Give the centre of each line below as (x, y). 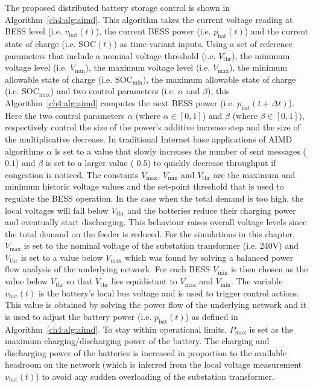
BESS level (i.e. (33, 31)
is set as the (271, 329)
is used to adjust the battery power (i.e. (78, 316)
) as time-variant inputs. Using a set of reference (203, 43)
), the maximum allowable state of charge (219, 79)
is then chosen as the (270, 269)
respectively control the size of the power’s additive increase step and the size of (153, 127)
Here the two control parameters (65, 115)
